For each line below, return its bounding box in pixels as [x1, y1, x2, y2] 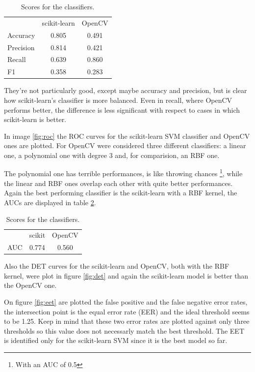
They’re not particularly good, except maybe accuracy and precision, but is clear [4, 85, 247, 95]
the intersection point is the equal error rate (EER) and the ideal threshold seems [4, 306, 250, 316]
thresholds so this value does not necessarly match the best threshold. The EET [4, 325, 244, 336]
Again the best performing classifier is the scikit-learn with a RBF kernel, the [4, 187, 237, 198]
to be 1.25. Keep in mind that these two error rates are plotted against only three [4, 316, 250, 326]
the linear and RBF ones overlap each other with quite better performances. [4, 178, 233, 188]
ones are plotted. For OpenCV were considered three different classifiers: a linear [4, 140, 246, 151]
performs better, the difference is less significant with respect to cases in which [4, 104, 240, 115]
